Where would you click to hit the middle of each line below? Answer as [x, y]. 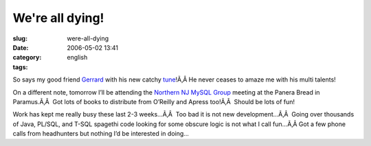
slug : [20, 38]
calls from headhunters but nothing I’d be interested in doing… [101, 134]
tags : [20, 67]
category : [27, 58]
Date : [21, 47]
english [77, 58]
